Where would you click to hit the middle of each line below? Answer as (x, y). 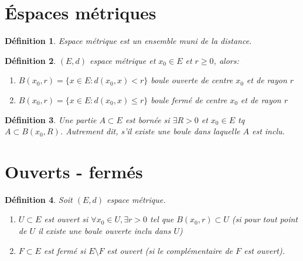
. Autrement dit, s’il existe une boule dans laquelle (150, 131)
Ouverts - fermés (74, 171)
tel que (162, 219)
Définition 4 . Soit (39, 199)
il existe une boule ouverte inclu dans (104, 231)
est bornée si (147, 119)
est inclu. (268, 131)
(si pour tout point (265, 219)
